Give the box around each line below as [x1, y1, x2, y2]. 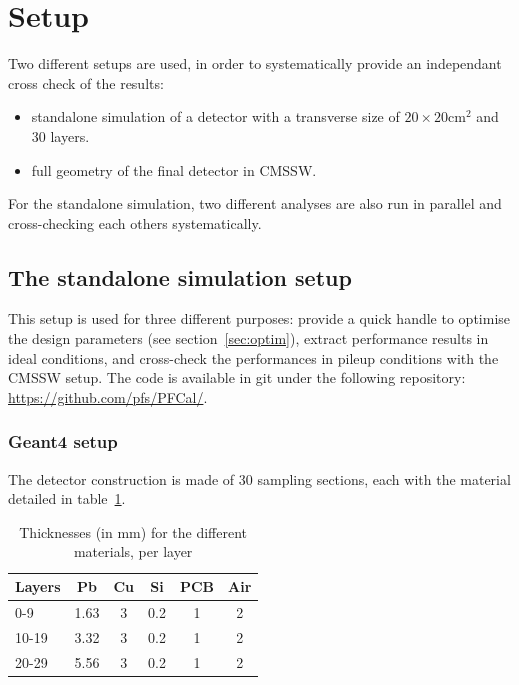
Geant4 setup [8, 429, 118, 454]
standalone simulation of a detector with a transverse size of [31, 106, 400, 127]
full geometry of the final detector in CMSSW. [31, 159, 317, 180]
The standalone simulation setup [8, 261, 352, 292]
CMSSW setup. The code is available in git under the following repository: [8, 367, 466, 388]
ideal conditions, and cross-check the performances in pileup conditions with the [8, 347, 499, 368]
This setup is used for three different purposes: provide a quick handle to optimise [8, 308, 511, 329]
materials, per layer [73, 541, 193, 562]
